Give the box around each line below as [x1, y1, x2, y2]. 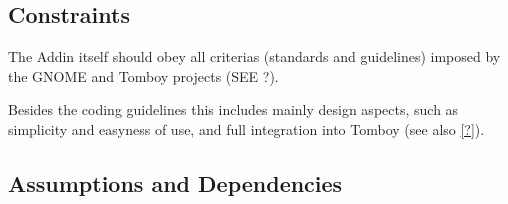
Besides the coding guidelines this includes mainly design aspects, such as [8, 99, 459, 120]
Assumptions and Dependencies [8, 167, 343, 198]
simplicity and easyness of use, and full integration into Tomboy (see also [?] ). [8, 118, 485, 139]
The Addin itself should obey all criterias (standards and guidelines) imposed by [8, 46, 501, 67]
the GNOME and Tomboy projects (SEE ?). [8, 65, 279, 86]
